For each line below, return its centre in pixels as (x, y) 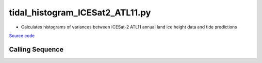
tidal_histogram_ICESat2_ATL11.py (80, 13)
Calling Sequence (36, 49)
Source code (22, 36)
